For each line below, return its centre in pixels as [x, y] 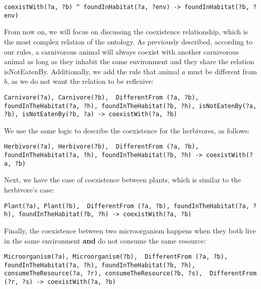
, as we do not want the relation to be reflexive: [80, 81]
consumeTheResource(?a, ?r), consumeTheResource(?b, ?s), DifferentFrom [130, 274]
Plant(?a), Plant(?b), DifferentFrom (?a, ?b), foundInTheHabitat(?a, [127, 206]
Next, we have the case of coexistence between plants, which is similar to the [123, 180]
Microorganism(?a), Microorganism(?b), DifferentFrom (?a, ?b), [116, 257]
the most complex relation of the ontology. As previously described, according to [128, 41]
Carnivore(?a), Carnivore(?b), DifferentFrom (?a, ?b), [102, 97]
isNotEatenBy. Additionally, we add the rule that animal [92, 71]
